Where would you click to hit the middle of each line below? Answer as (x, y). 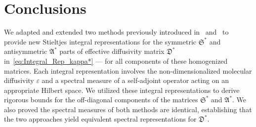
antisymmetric (26, 51)
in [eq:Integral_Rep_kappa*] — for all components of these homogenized (116, 61)
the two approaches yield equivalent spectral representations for (100, 119)
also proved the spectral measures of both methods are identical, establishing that (128, 109)
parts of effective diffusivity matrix (112, 51)
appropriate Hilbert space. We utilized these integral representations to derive (122, 90)
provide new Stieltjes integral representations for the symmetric (100, 41)
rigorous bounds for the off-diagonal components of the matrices (101, 100)
